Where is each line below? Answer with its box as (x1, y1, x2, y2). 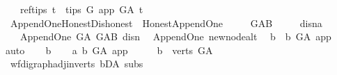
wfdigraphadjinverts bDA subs (10, 56, 143, 71)
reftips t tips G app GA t (19, 2, 143, 16)
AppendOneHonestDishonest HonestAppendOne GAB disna (10, 15, 322, 30)
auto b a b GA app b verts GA (6, 42, 213, 57)
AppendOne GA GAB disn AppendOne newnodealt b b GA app (19, 29, 331, 44)
